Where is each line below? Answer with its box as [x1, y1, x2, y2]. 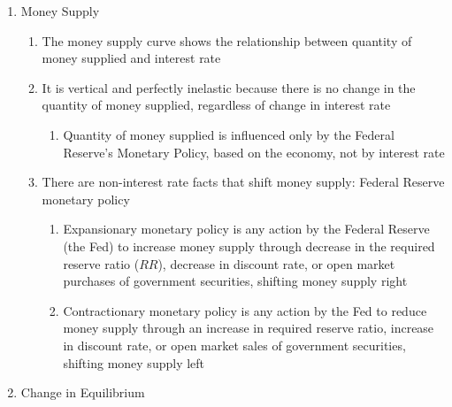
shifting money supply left [63, 353, 205, 372]
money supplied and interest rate [42, 49, 221, 67]
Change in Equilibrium [20, 383, 145, 402]
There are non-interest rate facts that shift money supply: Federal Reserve [42, 173, 445, 191]
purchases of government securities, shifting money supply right [63, 272, 408, 290]
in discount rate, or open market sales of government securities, [63, 335, 406, 354]
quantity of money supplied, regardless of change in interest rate [42, 96, 391, 114]
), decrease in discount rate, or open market [157, 254, 395, 273]
